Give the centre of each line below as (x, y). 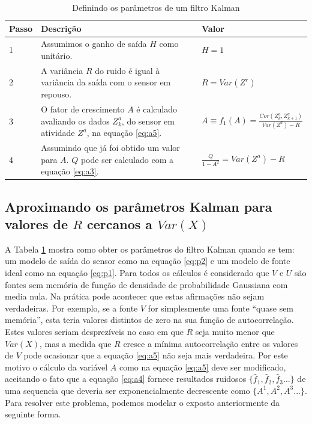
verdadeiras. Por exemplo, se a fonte (71, 308)
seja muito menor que (235, 331)
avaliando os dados (75, 121)
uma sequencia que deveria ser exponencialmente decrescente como (127, 390)
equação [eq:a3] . (70, 171)
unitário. (57, 56)
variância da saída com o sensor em (106, 82)
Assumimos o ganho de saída (94, 44)
